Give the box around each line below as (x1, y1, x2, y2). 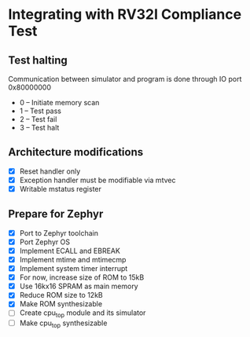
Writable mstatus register (19, 184, 102, 193)
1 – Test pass (19, 106, 61, 115)
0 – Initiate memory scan (19, 98, 100, 107)
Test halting (8, 53, 68, 67)
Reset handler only (19, 167, 81, 176)
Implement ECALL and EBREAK (19, 246, 120, 255)
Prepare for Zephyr (8, 207, 104, 221)
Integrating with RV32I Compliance (8, 5, 242, 24)
